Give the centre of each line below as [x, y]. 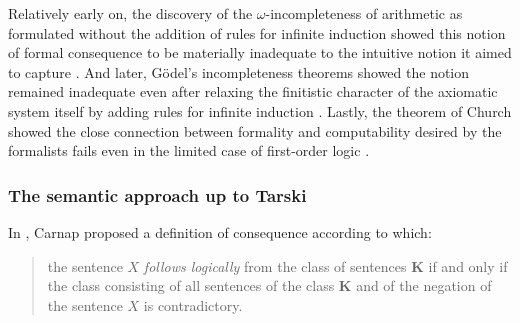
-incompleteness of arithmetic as [364, 13]
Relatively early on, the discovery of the [130, 13]
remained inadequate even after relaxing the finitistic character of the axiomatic [253, 91]
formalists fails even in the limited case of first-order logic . [189, 150]
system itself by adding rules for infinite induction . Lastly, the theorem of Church [260, 110]
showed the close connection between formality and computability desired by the [255, 130]
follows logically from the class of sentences [275, 265]
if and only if [468, 265]
